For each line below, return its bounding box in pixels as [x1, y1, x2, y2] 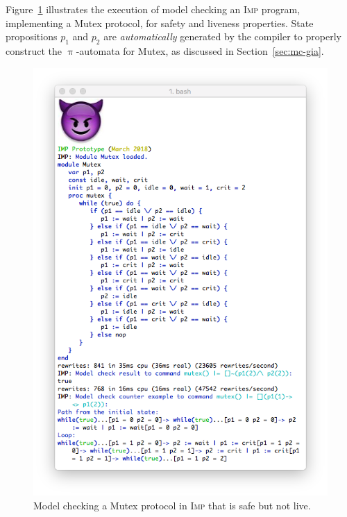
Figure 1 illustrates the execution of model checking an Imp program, [6, 2, 301, 16]
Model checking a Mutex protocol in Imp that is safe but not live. [33, 498, 311, 512]
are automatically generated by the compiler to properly [103, 29, 341, 44]
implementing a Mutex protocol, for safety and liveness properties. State [6, 15, 314, 30]
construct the [6, 43, 62, 58]
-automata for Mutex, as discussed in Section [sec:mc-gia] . [76, 43, 324, 58]
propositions [6, 29, 58, 44]
